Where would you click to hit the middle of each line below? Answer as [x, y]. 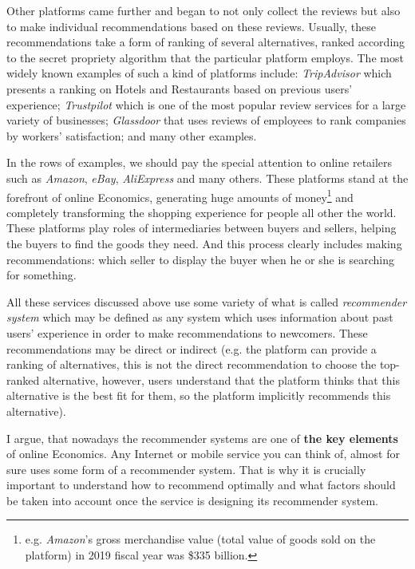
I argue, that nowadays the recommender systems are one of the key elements [202, 438]
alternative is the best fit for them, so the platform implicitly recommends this [199, 395]
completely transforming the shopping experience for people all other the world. [202, 212]
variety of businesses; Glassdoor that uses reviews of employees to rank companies [206, 120]
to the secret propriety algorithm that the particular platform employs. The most [205, 57]
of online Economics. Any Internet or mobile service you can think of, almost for [203, 454]
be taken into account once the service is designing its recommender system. [193, 500]
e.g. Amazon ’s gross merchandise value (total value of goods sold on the [200, 539]
